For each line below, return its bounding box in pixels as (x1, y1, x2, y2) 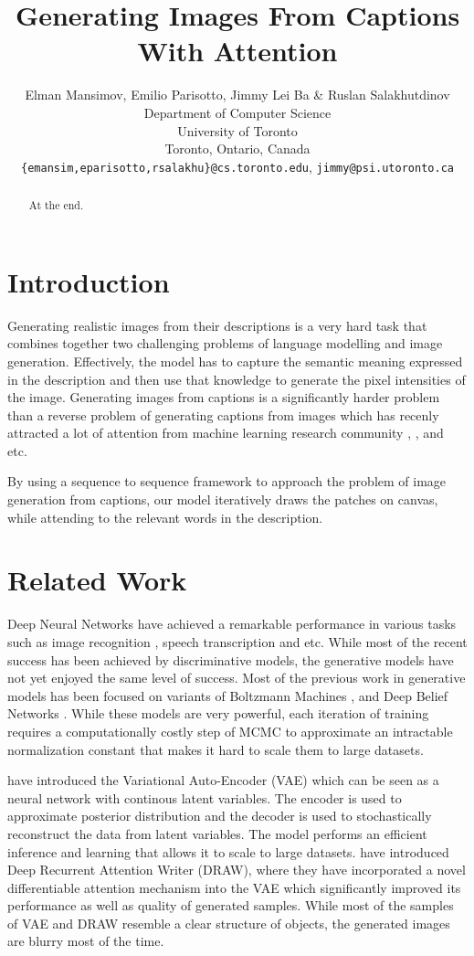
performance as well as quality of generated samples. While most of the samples (7, 896, 454, 915)
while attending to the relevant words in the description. (7, 507, 323, 526)
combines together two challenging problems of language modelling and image (7, 334, 443, 353)
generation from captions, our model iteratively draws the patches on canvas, (7, 490, 438, 509)
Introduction (7, 262, 170, 300)
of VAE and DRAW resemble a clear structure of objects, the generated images (7, 913, 450, 932)
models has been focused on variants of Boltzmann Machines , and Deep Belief (7, 685, 448, 705)
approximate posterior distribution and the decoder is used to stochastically (7, 806, 432, 825)
